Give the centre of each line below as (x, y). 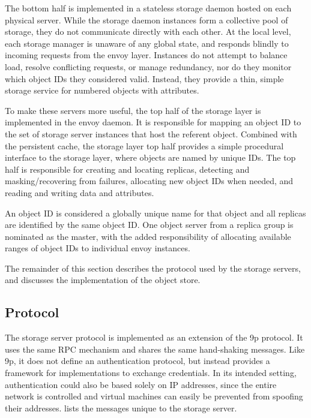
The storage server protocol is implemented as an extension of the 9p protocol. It (154, 337)
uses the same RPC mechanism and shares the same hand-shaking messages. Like (155, 349)
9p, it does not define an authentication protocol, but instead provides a (137, 361)
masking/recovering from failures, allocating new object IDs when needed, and (149, 181)
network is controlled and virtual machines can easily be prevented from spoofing (154, 396)
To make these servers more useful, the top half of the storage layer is (133, 110)
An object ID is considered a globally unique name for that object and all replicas (155, 213)
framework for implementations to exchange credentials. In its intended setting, (151, 373)
